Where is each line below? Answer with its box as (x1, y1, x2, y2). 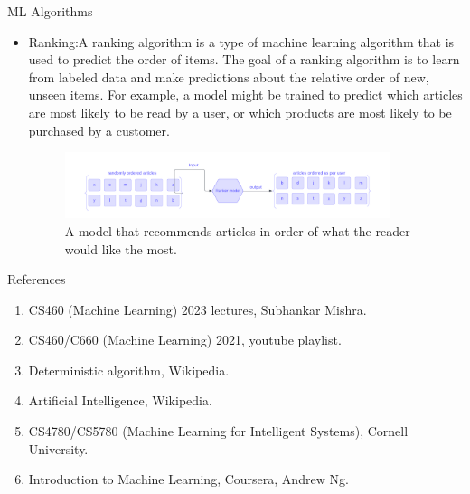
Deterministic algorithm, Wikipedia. (28, 360, 230, 379)
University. (28, 439, 89, 458)
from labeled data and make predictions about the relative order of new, (28, 67, 429, 86)
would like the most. (64, 239, 177, 258)
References (7, 270, 66, 289)
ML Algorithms (7, 2, 93, 20)
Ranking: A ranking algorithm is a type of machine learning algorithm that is (28, 32, 455, 51)
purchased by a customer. (28, 120, 170, 139)
